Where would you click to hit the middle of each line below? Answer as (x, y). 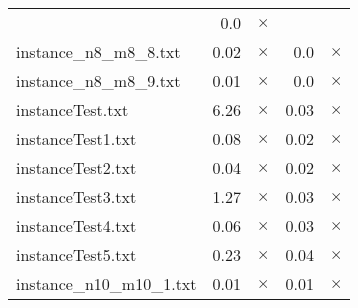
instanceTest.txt (72, 109)
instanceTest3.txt (76, 196)
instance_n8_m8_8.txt (98, 51)
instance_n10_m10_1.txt (106, 283)
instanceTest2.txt (76, 167)
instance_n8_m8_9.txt (98, 80)
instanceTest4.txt (76, 225)
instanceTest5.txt (76, 254)
